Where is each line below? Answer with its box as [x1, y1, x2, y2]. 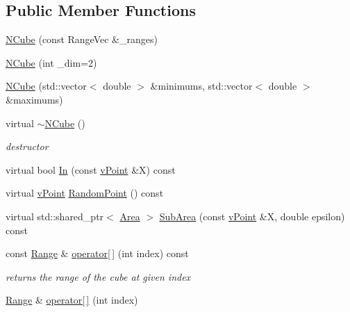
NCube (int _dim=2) [6, 55, 97, 69]
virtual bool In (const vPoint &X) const [6, 162, 176, 176]
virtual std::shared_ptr [6, 208, 104, 223]
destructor [6, 139, 49, 154]
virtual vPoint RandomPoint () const [6, 186, 164, 200]
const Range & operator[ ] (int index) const [6, 246, 189, 261]
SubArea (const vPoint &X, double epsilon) [159, 208, 345, 223]
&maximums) [6, 92, 63, 106]
